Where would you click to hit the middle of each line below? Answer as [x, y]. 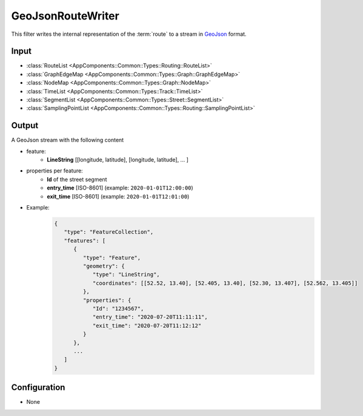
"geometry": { [104, 266]
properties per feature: [55, 171]
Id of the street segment [77, 179]
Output [25, 125]
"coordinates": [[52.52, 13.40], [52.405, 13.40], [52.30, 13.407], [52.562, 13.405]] [225, 283]
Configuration [38, 388]
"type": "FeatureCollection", [109, 232]
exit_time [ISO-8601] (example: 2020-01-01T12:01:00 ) [118, 196]
